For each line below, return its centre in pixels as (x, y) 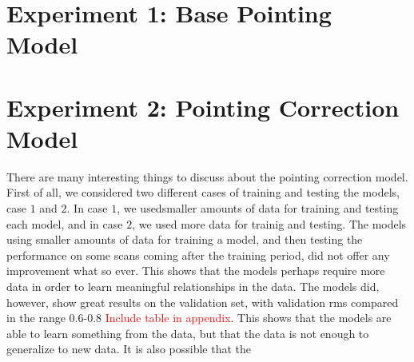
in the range (36, 318)
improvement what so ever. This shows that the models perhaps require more (196, 271)
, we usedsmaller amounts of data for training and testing (258, 208)
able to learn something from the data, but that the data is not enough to (188, 333)
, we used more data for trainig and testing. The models (269, 223)
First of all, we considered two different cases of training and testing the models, (203, 192)
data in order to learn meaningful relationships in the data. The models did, (193, 286)
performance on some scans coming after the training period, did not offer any (198, 255)
